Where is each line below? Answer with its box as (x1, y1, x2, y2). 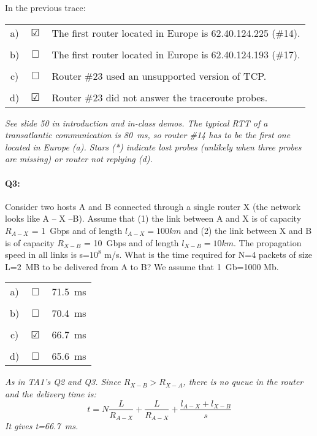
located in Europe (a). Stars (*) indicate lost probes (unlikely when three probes (5, 140, 302, 153)
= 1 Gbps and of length (31, 224, 123, 236)
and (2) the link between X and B (184, 224, 312, 236)
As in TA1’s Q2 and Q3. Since (5, 375, 121, 388)
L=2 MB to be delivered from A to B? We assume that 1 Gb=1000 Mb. (5, 260, 279, 273)
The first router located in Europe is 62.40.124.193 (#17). (52, 47, 300, 61)
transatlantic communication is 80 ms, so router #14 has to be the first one (5, 128, 291, 141)
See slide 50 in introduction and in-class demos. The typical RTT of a (5, 116, 268, 129)
